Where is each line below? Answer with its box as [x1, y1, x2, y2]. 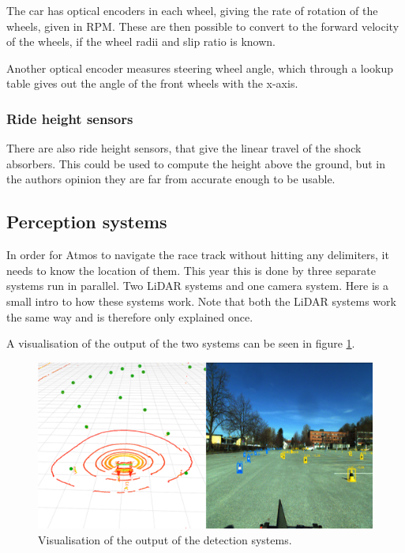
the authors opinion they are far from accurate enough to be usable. [6, 171, 336, 187]
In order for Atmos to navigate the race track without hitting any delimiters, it [6, 246, 389, 263]
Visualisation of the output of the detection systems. [38, 531, 292, 547]
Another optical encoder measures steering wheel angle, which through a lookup [6, 59, 394, 76]
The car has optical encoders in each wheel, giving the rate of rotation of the [6, 2, 378, 18]
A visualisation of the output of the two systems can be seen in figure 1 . [6, 335, 355, 352]
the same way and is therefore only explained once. [6, 308, 253, 325]
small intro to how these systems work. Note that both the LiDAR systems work [6, 292, 396, 309]
